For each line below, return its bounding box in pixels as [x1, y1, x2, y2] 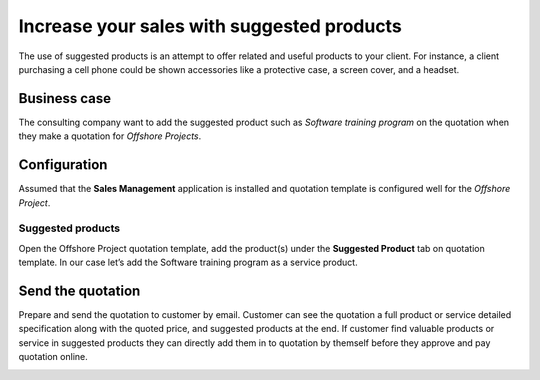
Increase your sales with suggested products [18, 15, 402, 37]
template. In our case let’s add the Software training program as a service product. [18, 256, 359, 269]
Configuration [18, 156, 108, 174]
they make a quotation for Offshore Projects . [18, 130, 202, 142]
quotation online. [18, 351, 89, 363]
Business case [18, 90, 112, 107]
